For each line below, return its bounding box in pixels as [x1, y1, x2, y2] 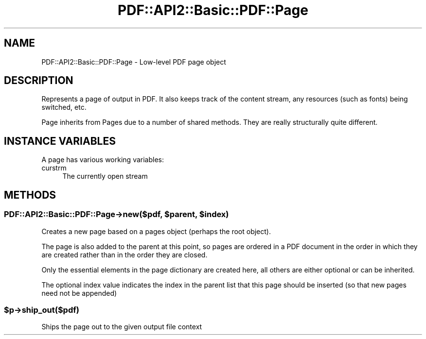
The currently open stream [62, 172, 148, 181]
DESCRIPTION [4, 74, 73, 87]
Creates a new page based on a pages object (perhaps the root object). [41, 227, 271, 236]
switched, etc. [41, 103, 87, 112]
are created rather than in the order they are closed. [41, 250, 208, 259]
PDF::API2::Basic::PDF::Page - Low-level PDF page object [41, 57, 226, 66]
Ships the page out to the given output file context [41, 322, 202, 331]
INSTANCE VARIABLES [4, 135, 116, 147]
